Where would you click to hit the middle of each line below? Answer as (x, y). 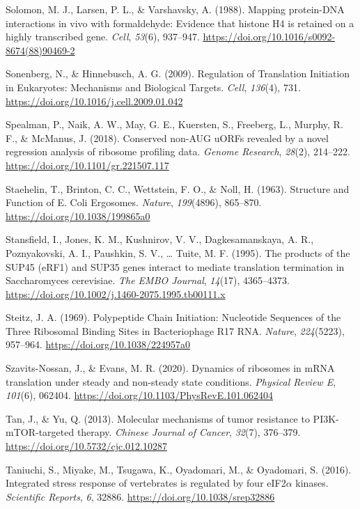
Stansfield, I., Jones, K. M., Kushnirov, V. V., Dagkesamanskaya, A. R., (160, 239)
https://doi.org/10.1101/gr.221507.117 (87, 165)
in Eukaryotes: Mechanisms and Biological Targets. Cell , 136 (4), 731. (153, 87)
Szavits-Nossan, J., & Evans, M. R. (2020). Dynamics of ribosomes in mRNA (170, 368)
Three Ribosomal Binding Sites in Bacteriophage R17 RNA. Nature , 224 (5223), (175, 330)
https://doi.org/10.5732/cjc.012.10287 (86, 446)
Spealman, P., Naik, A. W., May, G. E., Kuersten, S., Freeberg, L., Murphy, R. (174, 124)
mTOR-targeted (40, 432)
